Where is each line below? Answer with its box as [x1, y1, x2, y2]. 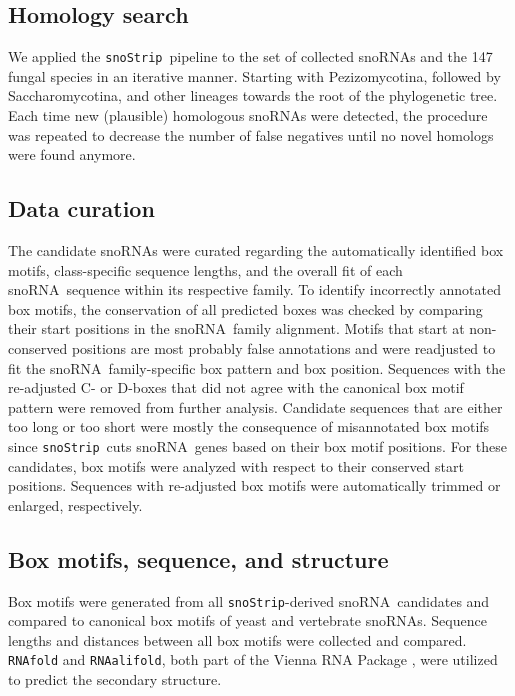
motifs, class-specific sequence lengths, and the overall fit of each [8, 259, 403, 280]
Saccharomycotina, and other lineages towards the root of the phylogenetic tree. [8, 85, 498, 106]
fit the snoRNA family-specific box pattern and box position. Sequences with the [8, 357, 506, 378]
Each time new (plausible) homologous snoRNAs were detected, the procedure [8, 105, 488, 126]
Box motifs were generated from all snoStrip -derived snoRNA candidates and [8, 590, 490, 611]
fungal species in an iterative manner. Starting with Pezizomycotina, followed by [8, 65, 501, 86]
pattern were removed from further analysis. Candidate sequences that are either [8, 396, 503, 417]
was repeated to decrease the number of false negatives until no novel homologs [8, 124, 494, 145]
